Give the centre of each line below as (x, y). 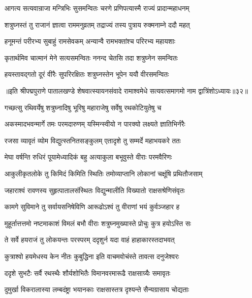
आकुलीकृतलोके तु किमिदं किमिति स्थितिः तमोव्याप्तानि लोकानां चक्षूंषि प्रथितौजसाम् (104, 173)
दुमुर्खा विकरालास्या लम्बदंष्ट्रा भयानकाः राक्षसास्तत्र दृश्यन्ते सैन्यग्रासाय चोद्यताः (97, 289)
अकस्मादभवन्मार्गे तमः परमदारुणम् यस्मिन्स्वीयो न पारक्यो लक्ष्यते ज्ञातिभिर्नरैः (95, 124)
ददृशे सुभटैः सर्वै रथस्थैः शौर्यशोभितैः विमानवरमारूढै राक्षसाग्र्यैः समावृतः (88, 273)
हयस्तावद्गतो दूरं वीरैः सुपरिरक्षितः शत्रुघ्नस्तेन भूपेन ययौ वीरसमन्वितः (87, 74)
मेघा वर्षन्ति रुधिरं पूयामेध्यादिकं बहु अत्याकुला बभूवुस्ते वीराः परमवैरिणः (88, 157)
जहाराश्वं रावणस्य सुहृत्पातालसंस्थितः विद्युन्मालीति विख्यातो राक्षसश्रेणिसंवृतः (95, 190)
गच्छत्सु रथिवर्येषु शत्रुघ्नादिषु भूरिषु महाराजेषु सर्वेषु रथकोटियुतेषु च (83, 107)
